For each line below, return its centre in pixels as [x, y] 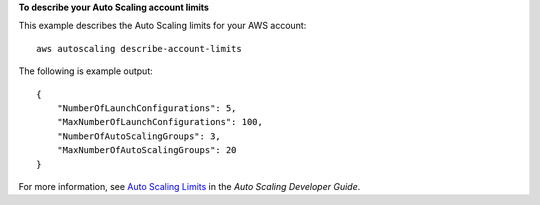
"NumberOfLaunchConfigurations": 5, [146, 108]
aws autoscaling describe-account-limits [139, 48]
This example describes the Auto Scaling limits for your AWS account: [162, 26]
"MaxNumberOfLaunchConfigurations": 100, [160, 122]
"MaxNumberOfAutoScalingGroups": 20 [146, 150]
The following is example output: [86, 71]
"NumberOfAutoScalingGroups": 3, [139, 136]
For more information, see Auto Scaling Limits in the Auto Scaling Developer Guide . [189, 186]
